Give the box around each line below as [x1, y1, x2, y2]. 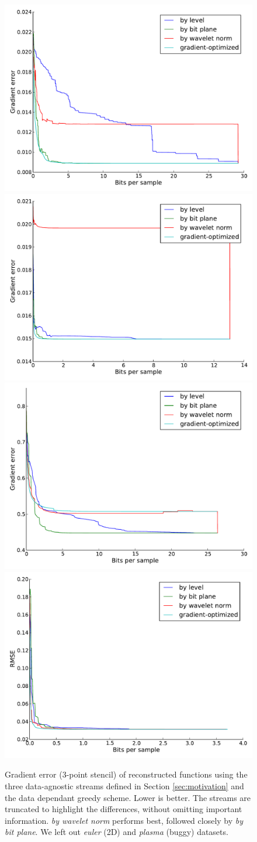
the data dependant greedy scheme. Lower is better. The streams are [5, 791, 251, 803]
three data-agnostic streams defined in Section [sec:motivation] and [5, 779, 244, 792]
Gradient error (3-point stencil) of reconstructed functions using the [5, 768, 248, 780]
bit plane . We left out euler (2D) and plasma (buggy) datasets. [5, 826, 228, 838]
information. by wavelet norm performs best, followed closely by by [5, 814, 244, 826]
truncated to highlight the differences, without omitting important [5, 803, 242, 815]
